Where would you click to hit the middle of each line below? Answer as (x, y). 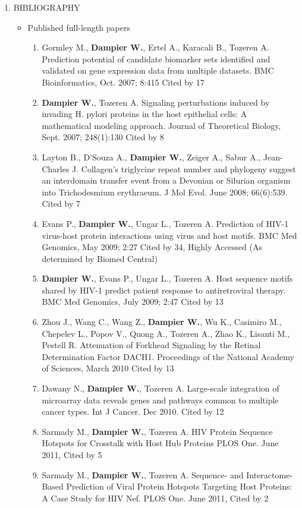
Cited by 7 (61, 203)
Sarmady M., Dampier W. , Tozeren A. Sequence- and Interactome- (167, 474)
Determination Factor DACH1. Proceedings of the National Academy (168, 356)
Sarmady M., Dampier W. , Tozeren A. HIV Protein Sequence (157, 431)
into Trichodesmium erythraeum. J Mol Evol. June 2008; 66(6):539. (165, 192)
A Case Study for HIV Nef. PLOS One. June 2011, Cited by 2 (155, 498)
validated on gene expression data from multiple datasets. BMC (158, 70)
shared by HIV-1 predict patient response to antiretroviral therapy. (164, 290)
